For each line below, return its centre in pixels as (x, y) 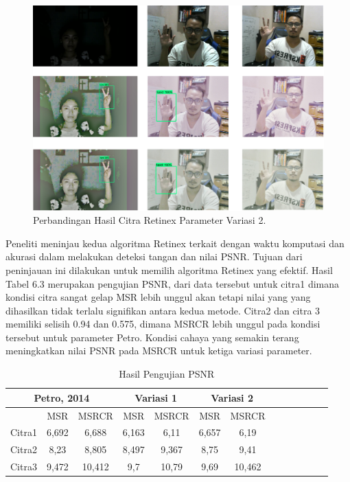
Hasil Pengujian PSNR (167, 374)
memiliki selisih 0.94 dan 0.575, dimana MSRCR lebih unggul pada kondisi (163, 324)
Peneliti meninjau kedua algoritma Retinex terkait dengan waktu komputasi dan (175, 243)
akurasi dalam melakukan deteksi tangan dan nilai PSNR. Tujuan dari (154, 256)
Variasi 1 (156, 397)
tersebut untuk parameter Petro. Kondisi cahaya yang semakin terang (152, 337)
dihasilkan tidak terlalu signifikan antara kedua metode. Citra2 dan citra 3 (163, 310)
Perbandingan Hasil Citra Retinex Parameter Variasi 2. (150, 220)
